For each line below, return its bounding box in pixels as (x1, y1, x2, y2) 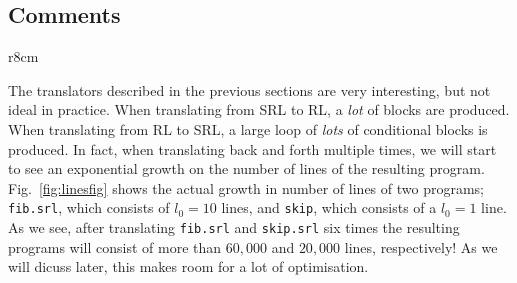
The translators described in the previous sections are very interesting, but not (8, 79, 491, 100)
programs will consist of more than (8, 236, 222, 257)
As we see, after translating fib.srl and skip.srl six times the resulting (8, 217, 460, 238)
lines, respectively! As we (344, 236, 498, 257)
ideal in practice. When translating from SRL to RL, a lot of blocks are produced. (8, 99, 510, 120)
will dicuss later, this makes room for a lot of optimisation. (8, 256, 369, 277)
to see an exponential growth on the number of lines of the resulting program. (8, 158, 485, 179)
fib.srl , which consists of (8, 197, 170, 218)
